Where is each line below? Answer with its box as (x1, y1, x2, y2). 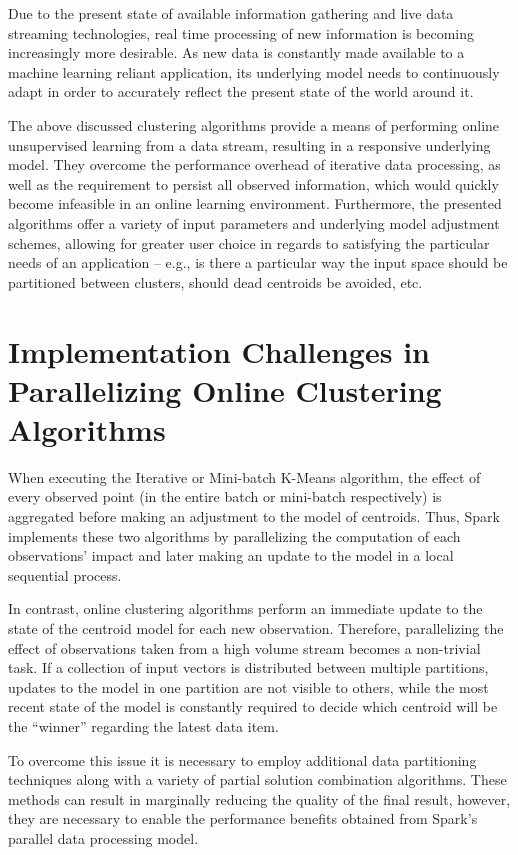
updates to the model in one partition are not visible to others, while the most (8, 676, 489, 697)
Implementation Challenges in (8, 330, 430, 371)
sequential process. (8, 564, 122, 585)
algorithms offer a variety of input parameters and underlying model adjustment (8, 212, 500, 233)
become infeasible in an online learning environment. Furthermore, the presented (8, 193, 502, 214)
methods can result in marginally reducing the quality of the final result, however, (8, 788, 511, 809)
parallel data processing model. (8, 827, 199, 848)
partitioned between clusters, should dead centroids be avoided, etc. (8, 271, 423, 292)
